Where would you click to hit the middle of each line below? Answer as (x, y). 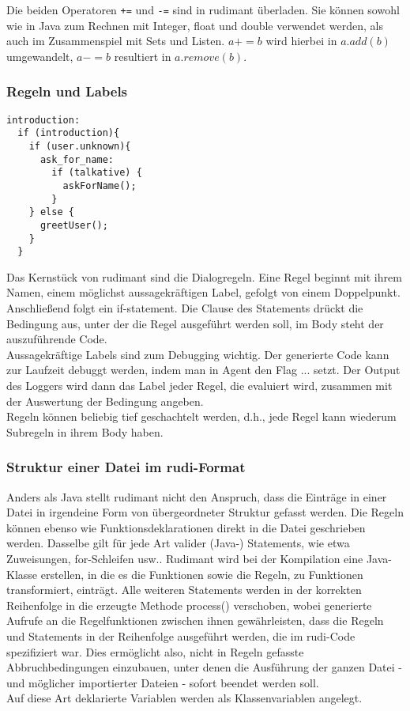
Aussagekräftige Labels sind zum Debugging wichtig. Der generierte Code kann (198, 354)
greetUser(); (74, 225)
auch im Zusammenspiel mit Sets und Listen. (116, 41)
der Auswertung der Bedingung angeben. (105, 401)
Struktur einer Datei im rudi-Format (126, 467)
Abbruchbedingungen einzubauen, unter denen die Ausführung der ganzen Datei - (205, 667)
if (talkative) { (97, 173)
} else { (51, 212)
